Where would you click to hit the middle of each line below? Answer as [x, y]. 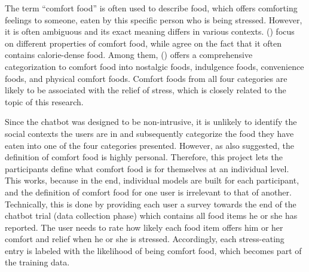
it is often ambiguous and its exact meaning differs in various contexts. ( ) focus [150, 31]
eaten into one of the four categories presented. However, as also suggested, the [149, 145]
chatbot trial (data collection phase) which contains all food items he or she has [151, 216]
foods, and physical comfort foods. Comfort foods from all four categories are [146, 78]
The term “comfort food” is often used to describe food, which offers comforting [151, 8]
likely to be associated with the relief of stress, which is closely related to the [146, 90]
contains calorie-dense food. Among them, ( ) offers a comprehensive [129, 55]
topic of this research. [44, 101]
